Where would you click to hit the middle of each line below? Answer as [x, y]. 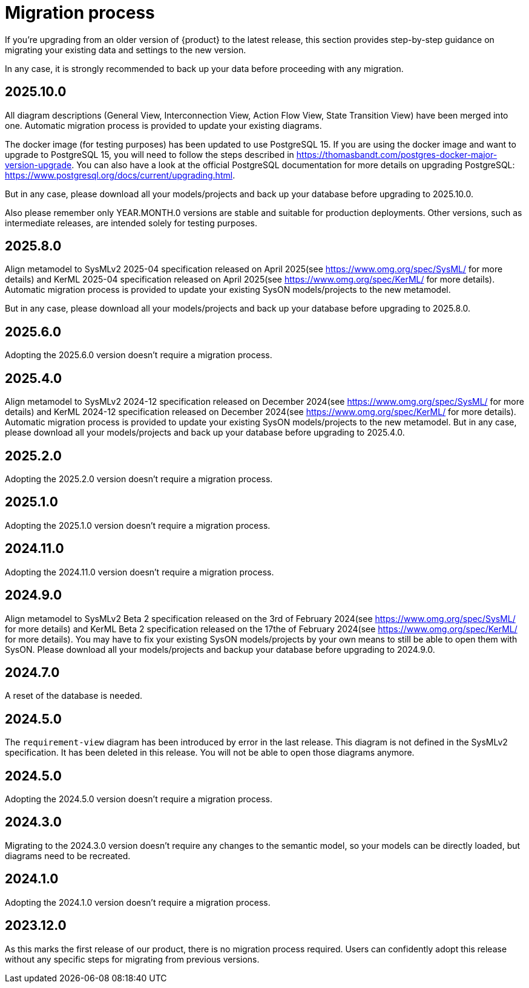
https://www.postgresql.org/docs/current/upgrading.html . [120, 175]
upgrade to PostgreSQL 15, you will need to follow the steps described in [149, 154]
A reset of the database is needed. [74, 696]
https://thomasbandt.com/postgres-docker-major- [397, 154]
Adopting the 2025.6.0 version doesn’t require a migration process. [139, 355]
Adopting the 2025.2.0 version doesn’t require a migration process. [139, 479]
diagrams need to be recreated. [68, 856]
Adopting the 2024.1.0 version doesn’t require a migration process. [138, 902]
